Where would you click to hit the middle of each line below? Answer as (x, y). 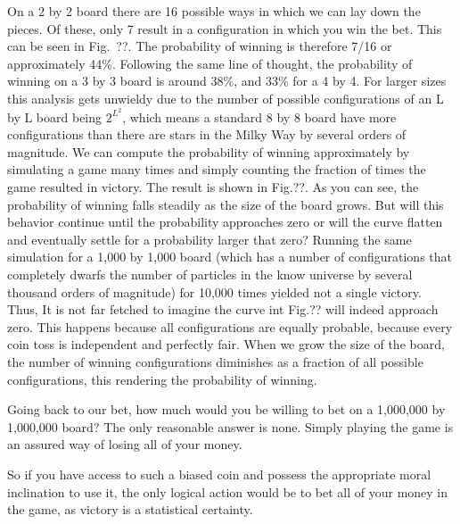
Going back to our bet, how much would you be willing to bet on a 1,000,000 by (226, 409)
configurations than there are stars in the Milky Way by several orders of (207, 134)
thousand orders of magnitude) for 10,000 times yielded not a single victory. (214, 291)
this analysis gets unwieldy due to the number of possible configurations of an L (226, 98)
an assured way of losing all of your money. (125, 444)
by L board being (55, 116)
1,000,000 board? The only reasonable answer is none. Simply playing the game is (230, 426)
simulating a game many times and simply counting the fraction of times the (217, 169)
